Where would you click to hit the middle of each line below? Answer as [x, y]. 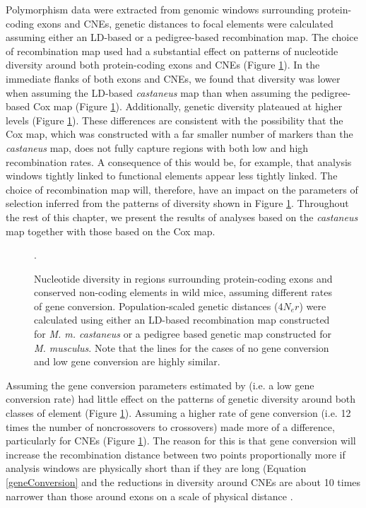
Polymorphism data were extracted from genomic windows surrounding [160, 9]
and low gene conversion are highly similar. [127, 361]
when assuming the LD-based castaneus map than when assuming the [157, 92]
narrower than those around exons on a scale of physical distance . [149, 496]
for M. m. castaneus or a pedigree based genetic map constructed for [183, 334]
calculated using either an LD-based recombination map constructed [182, 320]
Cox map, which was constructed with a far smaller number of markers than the [179, 134]
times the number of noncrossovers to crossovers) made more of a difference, [170, 426]
